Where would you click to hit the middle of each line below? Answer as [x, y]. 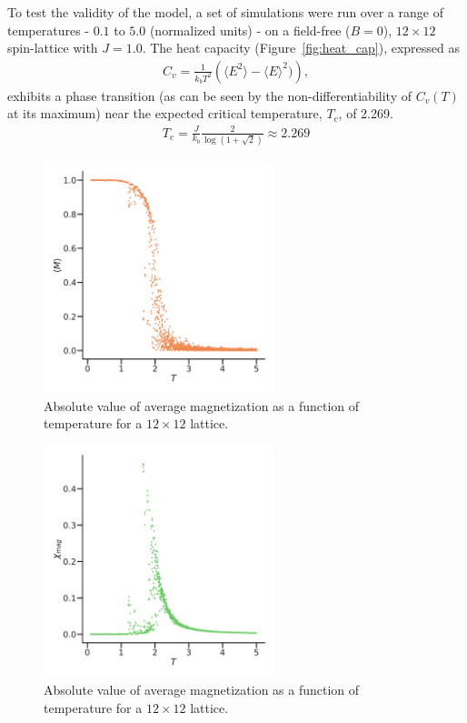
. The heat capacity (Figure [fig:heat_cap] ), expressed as [301, 48]
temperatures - [48, 30]
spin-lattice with [53, 48]
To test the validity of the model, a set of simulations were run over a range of [225, 12]
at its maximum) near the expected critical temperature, [165, 113]
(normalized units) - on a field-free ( [250, 30]
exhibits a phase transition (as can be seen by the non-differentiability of [209, 95]
